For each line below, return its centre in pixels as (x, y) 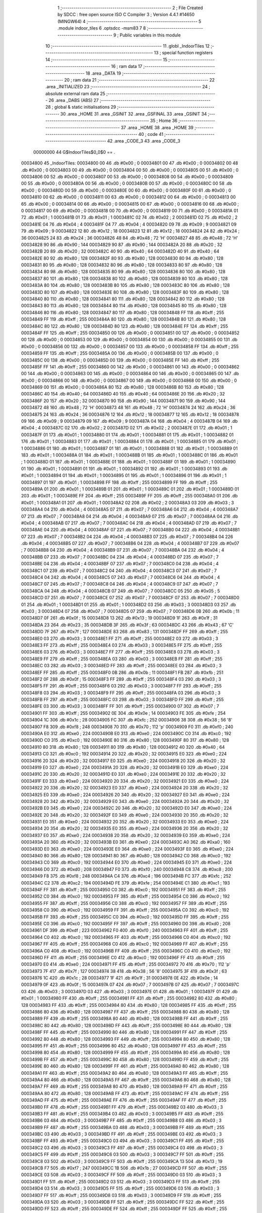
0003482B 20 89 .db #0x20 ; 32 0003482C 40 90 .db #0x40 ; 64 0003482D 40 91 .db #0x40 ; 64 (120, 251)
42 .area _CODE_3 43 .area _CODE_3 (144, 141)
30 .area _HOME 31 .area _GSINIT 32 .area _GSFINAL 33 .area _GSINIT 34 (134, 114)
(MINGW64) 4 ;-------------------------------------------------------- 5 (129, 21)
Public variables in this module (150, 35)
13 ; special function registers (183, 53)
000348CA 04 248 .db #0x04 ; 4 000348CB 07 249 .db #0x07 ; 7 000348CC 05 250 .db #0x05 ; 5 (121, 591)
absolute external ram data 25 (75, 93)
